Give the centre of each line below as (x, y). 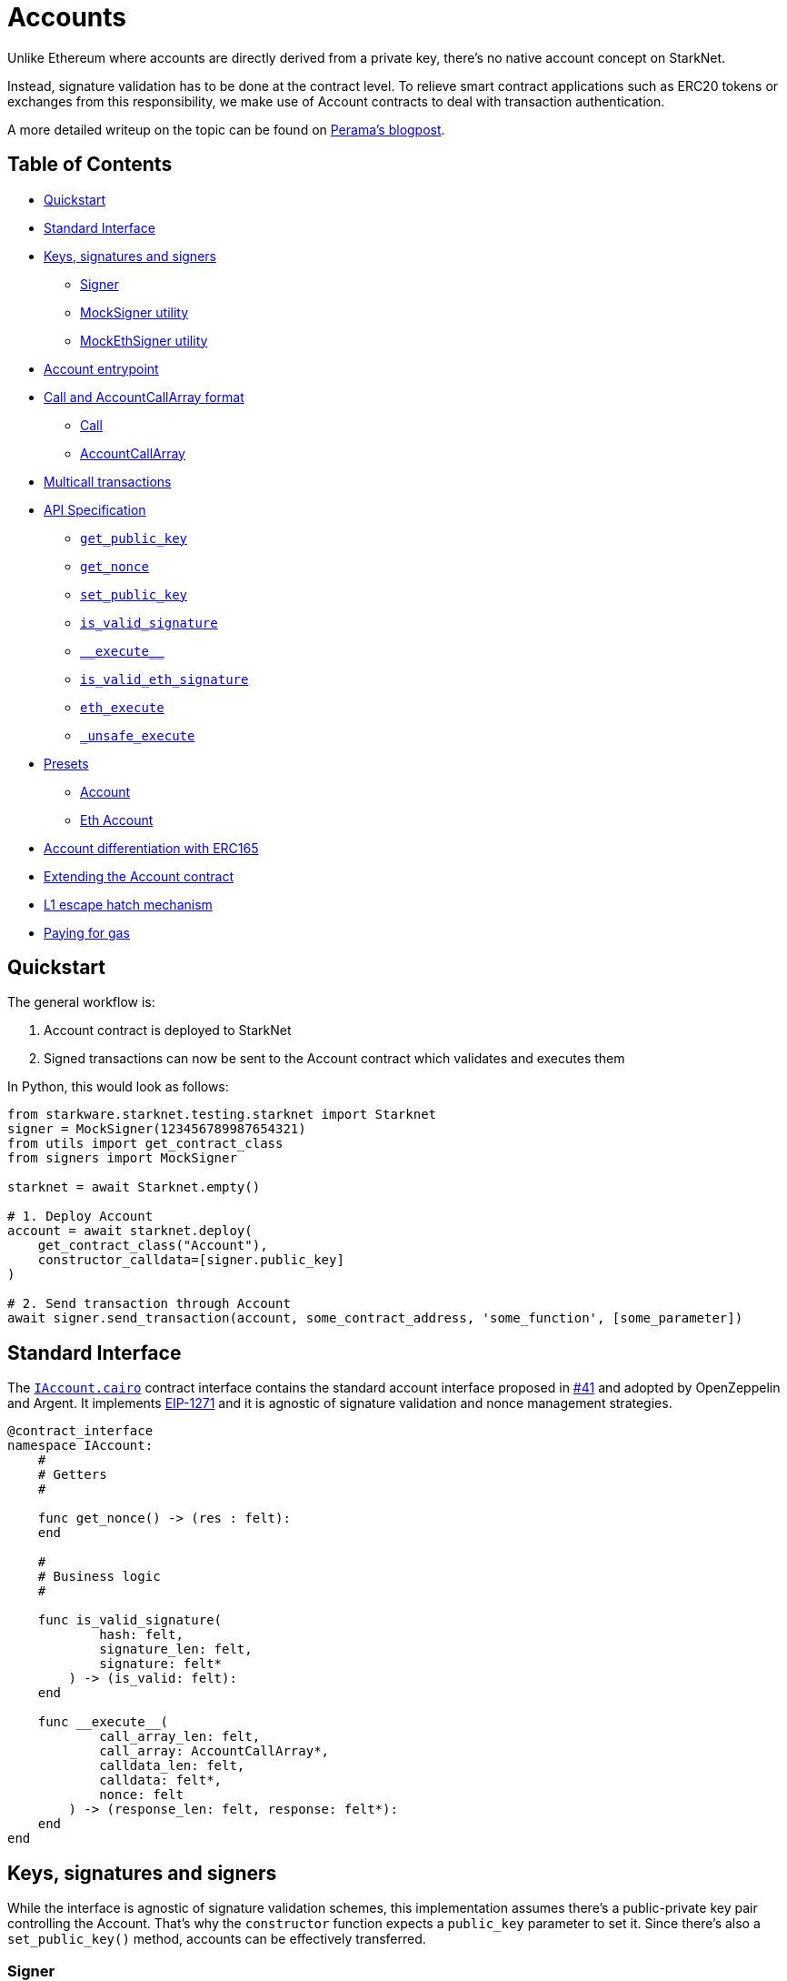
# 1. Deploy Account (80, 1217)
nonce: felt (141, 1795)
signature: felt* (161, 1664)
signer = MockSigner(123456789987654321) (157, 1129)
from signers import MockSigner (122, 1158)
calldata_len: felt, (172, 1766)
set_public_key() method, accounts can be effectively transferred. (217, 1939)
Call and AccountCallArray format (144, 397)
